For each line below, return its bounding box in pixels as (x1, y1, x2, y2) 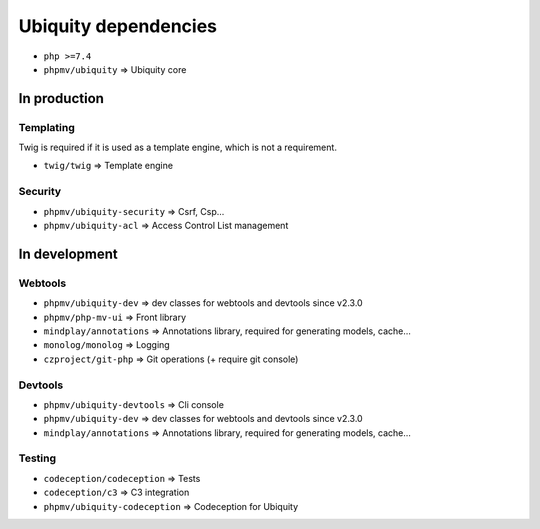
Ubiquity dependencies (18, 15, 218, 37)
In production (18, 90, 105, 107)
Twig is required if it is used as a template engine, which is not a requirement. (18, 141, 337, 154)
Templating (18, 120, 75, 134)
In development (18, 245, 119, 262)
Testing (18, 451, 57, 465)
